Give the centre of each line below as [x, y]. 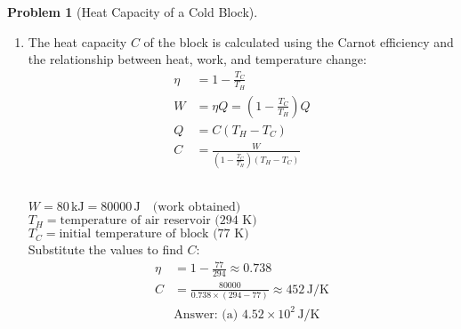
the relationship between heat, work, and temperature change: [197, 59]
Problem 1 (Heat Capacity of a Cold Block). [133, 12]
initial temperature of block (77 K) [154, 234]
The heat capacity [77, 41]
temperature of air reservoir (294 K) [158, 221]
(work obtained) [197, 208]
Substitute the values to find [105, 249]
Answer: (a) [206, 314]
